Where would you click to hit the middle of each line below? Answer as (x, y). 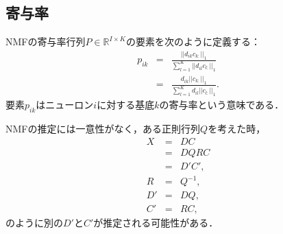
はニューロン (65, 105)
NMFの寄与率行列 (46, 42)
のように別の (34, 223)
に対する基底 (126, 105)
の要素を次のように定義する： (193, 42)
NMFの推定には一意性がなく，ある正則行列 (103, 128)
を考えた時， (237, 128)
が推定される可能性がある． (156, 223)
